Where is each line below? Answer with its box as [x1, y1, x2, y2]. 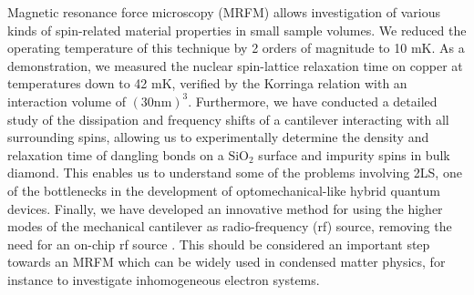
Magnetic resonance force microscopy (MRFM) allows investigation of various [7, 3, 440, 21]
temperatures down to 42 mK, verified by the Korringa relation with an [7, 74, 407, 93]
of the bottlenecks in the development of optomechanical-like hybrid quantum [7, 180, 440, 199]
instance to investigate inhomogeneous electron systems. [7, 270, 320, 289]
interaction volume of [7, 91, 126, 110]
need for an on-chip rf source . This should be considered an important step [7, 234, 430, 253]
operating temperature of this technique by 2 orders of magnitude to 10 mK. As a [7, 38, 465, 57]
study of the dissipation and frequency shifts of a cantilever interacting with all [7, 109, 449, 128]
